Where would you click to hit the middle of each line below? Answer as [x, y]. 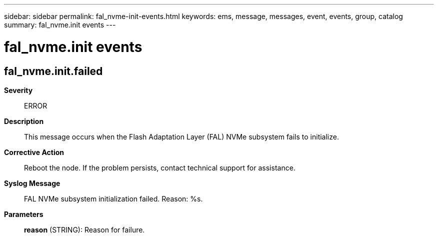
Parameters [24, 214]
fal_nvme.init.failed [53, 71]
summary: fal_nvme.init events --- [60, 25]
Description [24, 121]
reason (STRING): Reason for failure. [84, 229]
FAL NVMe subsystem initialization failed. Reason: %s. [113, 198]
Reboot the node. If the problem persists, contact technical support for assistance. [160, 167]
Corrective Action [34, 152]
